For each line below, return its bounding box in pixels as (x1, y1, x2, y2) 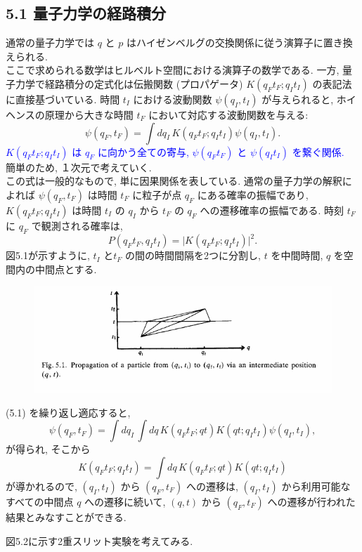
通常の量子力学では (6, 35, 94, 50)
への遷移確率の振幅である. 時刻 (200, 202, 344, 217)
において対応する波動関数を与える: (148, 107, 309, 121)
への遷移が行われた (267, 494, 356, 508)
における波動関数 (133, 91, 212, 106)
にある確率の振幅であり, (197, 187, 309, 202)
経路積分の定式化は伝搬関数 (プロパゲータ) (44, 76, 243, 91)
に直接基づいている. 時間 (6, 91, 120, 106)
